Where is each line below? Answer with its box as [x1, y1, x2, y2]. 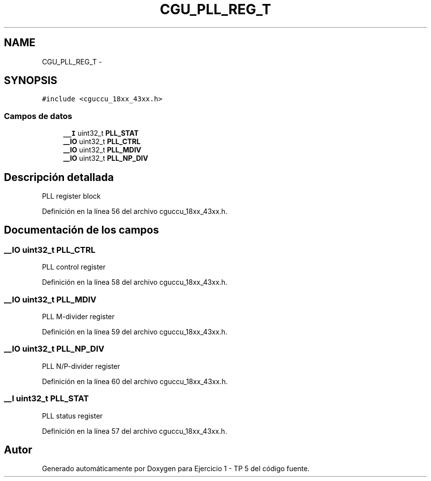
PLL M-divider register [42, 312, 115, 321]
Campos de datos [4, 111, 72, 121]
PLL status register [42, 411, 103, 420]
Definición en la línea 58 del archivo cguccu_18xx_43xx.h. [42, 278, 228, 287]
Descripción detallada [4, 171, 114, 183]
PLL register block [42, 192, 101, 201]
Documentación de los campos [4, 224, 159, 237]
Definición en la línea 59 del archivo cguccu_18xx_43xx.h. [42, 328, 228, 336]
